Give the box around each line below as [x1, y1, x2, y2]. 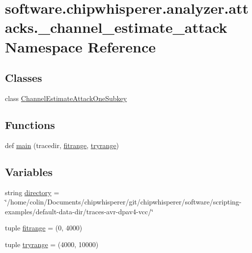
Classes [5, 70, 42, 85]
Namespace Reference [5, 36, 156, 56]
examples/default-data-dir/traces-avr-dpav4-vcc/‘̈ [5, 206, 154, 216]
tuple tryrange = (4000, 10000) [5, 239, 99, 249]
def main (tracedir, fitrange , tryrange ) [5, 140, 119, 150]
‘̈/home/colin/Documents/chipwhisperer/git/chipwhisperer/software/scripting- [5, 197, 242, 207]
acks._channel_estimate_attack [5, 17, 227, 37]
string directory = [5, 187, 59, 197]
